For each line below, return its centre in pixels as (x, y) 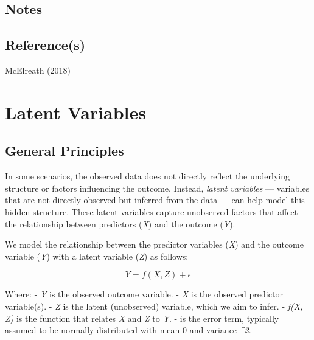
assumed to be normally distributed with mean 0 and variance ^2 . (128, 330)
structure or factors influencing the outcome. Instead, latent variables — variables (157, 188)
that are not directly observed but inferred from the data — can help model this (155, 200)
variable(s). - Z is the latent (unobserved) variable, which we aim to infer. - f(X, (154, 306)
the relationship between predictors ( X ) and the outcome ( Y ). (120, 224)
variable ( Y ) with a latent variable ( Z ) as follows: (97, 256)
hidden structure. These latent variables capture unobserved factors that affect (152, 211)
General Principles (65, 151)
